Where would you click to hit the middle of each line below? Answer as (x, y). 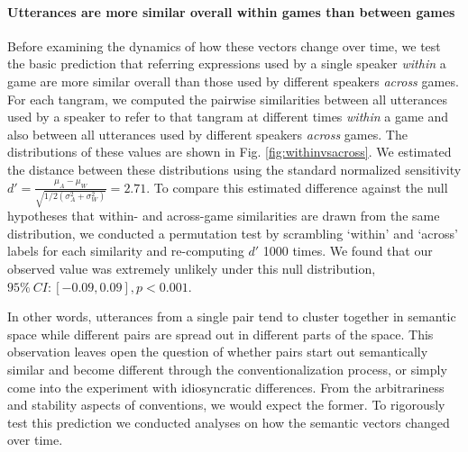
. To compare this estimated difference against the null (297, 187)
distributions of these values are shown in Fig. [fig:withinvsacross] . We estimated (229, 152)
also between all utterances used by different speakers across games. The (207, 134)
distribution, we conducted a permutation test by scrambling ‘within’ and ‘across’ (233, 233)
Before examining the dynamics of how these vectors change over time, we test (224, 45)
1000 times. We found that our (348, 251)
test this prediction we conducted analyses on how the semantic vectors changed (229, 422)
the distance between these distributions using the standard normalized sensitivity (234, 169)
